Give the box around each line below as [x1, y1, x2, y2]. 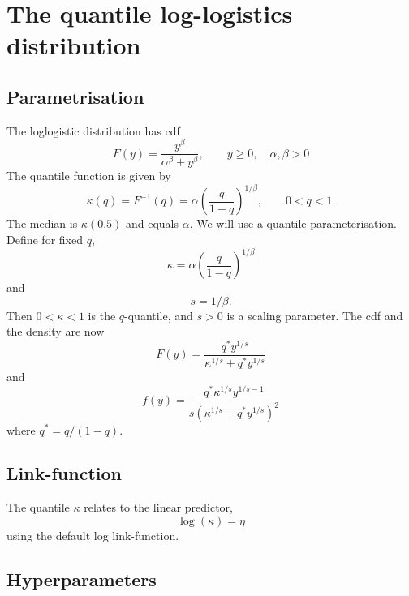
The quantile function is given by [6, 167, 171, 184]
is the [88, 307, 116, 324]
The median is [6, 215, 78, 232]
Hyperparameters [6, 566, 157, 591]
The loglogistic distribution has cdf [6, 122, 180, 139]
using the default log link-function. [6, 526, 179, 543]
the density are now [6, 323, 105, 340]
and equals [125, 215, 179, 232]
